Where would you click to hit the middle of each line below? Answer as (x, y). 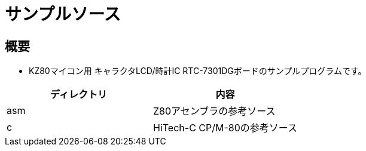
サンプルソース (63, 14)
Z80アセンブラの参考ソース (214, 111)
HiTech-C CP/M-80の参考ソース (225, 128)
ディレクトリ (79, 95)
